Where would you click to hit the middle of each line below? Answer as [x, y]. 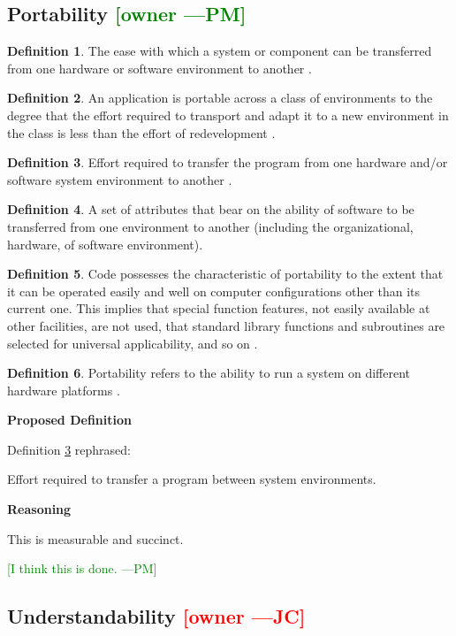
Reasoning [39, 509]
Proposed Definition [69, 420]
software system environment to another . [120, 179]
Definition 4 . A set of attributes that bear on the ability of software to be [211, 209]
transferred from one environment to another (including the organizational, [210, 226]
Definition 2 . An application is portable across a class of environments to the [220, 98]
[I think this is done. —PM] [82, 568]
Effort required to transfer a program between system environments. [192, 479]
